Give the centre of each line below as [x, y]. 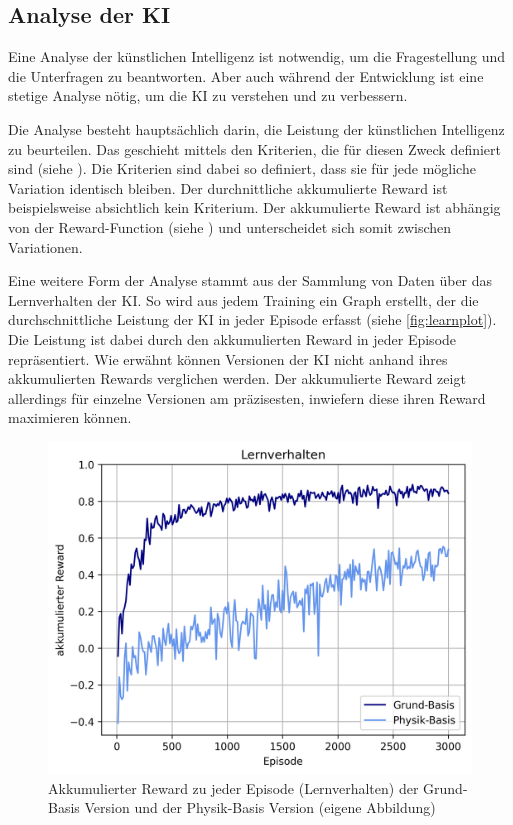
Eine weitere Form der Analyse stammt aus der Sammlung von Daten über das [250, 280]
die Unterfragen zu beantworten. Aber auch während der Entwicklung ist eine [246, 75]
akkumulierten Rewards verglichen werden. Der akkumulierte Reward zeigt [237, 378]
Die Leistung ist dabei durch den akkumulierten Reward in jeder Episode [232, 338]
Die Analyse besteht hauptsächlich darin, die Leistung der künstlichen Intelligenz [256, 128]
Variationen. [45, 246]
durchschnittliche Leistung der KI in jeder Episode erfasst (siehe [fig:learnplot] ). [252, 319]
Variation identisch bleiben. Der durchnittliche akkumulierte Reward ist [228, 187]
